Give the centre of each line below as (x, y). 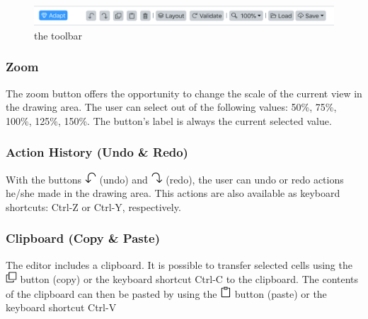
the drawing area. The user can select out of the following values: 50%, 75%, (171, 107)
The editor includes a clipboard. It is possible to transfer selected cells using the (179, 264)
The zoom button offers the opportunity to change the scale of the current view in (184, 93)
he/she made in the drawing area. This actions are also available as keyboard (173, 193)
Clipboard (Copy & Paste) (83, 238)
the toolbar (58, 35)
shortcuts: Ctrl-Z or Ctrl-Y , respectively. (93, 206)
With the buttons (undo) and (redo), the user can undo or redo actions (175, 179)
